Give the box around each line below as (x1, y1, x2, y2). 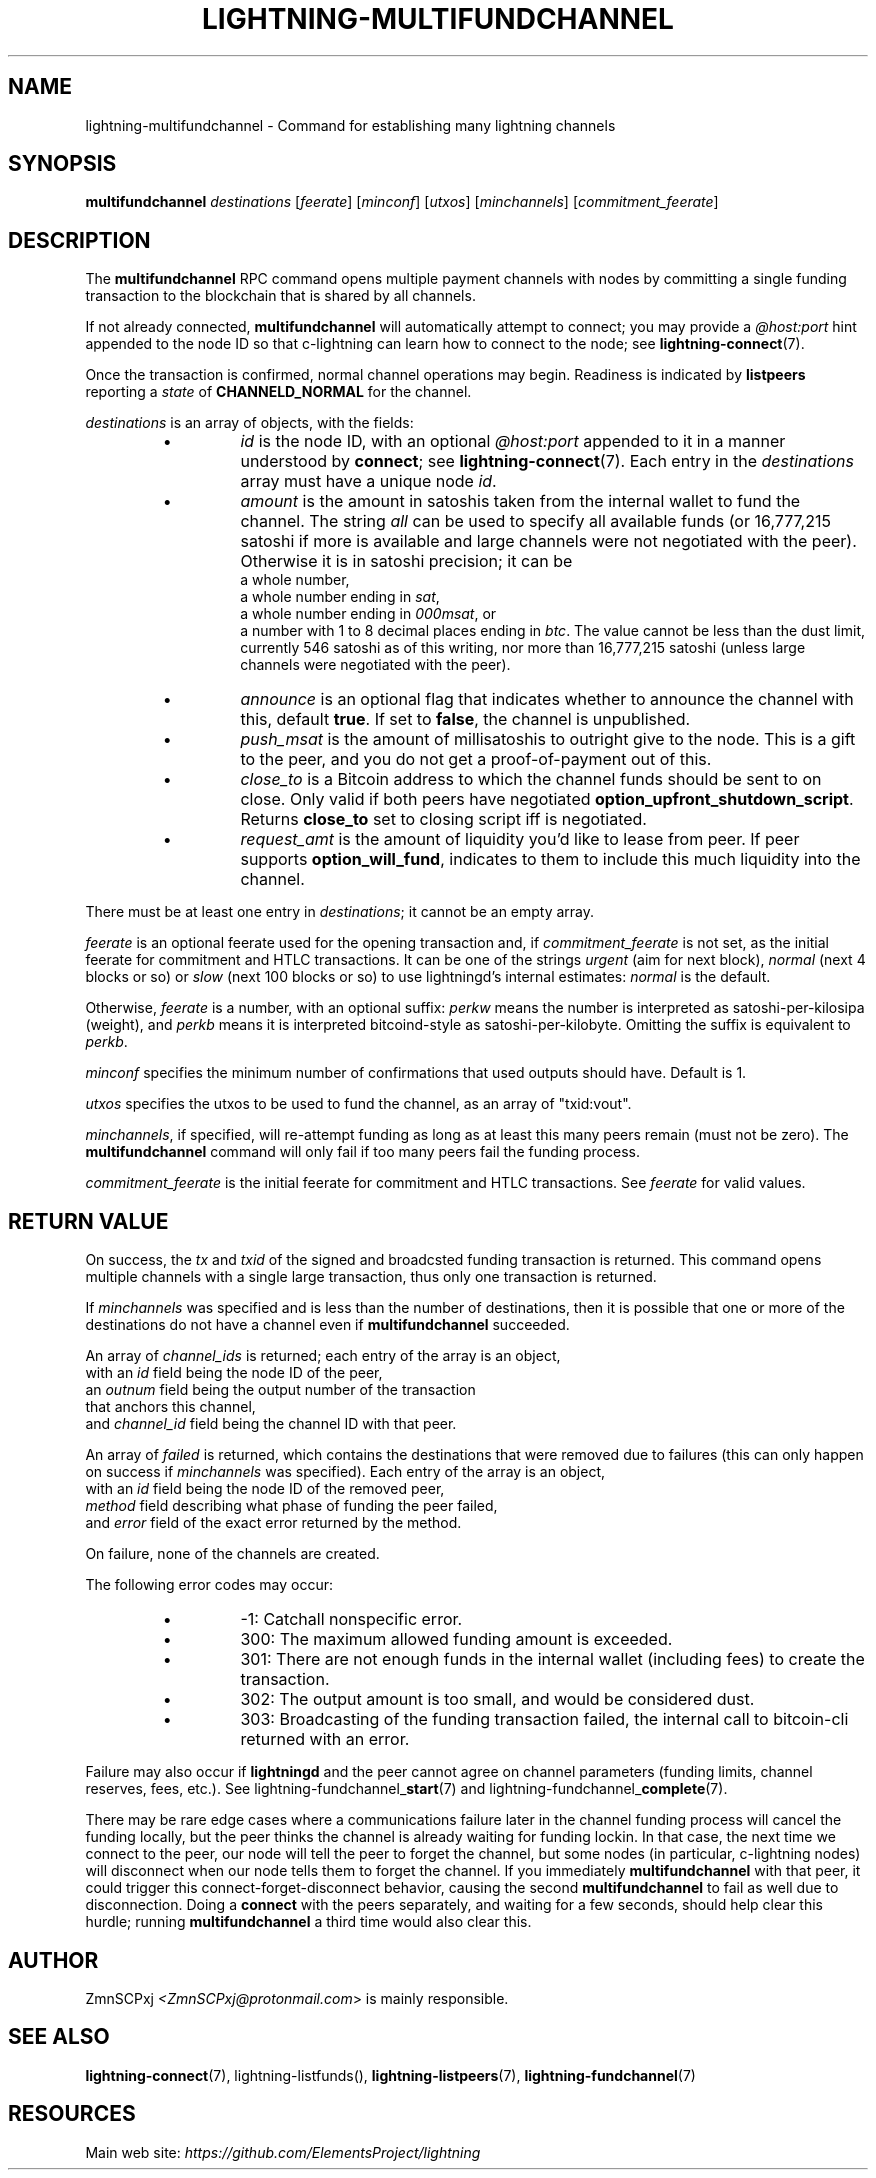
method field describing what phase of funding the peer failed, (85, 1497, 498, 1515)
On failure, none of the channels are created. (85, 1545, 380, 1563)
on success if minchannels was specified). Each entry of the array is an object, (85, 1463, 606, 1481)
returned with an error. (240, 1729, 410, 1750)
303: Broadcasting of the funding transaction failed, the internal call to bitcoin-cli (240, 1709, 849, 1730)
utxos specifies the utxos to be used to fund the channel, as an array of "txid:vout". (85, 1095, 632, 1113)
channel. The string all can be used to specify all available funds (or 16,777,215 (240, 511, 831, 532)
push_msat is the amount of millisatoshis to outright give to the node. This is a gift (240, 729, 856, 750)
